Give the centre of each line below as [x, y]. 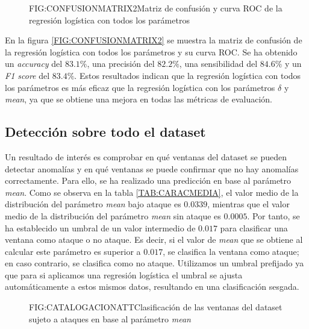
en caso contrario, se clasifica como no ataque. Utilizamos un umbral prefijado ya [154, 263]
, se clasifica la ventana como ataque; [231, 251]
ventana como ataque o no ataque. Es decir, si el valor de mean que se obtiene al [154, 240]
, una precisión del [121, 64]
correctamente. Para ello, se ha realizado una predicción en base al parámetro [148, 180]
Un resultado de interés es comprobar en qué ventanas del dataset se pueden [146, 156]
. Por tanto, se [273, 215]
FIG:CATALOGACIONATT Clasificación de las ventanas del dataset [156, 307]
